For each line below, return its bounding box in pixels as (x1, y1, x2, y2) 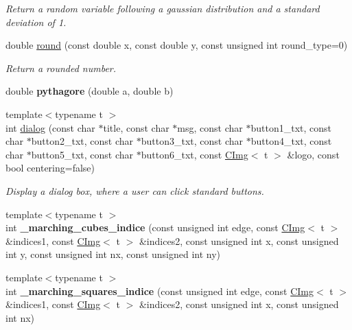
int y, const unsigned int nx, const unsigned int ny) (5, 247, 221, 261)
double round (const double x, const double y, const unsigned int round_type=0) (5, 38, 348, 52)
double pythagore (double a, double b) (5, 84, 174, 98)
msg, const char (177, 120, 243, 134)
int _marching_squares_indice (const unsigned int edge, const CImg (5, 283, 314, 298)
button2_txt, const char (31, 134, 134, 148)
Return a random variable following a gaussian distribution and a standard (5, 1, 320, 15)
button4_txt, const (250, 134, 332, 148)
